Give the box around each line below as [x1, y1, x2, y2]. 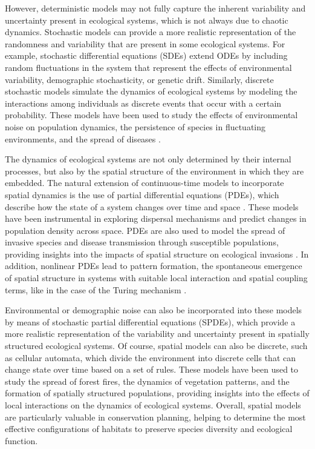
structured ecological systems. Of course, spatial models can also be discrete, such [5, 339, 308, 352]
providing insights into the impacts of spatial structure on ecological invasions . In [5, 247, 309, 260]
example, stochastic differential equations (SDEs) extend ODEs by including [5, 49, 288, 62]
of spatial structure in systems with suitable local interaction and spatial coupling [5, 271, 308, 284]
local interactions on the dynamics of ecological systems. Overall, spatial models [5, 399, 301, 411]
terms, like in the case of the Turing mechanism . [5, 283, 187, 296]
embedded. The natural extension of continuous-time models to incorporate [5, 176, 284, 189]
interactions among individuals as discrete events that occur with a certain [5, 96, 282, 109]
